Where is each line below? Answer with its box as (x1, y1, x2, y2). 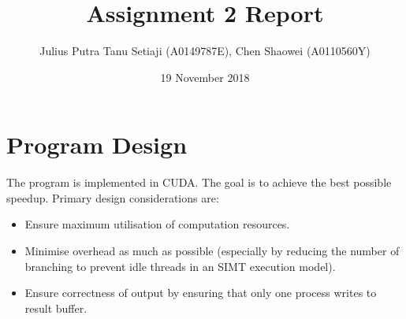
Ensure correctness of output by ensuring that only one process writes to (24, 284, 377, 301)
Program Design (6, 128, 188, 161)
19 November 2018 (160, 69, 250, 85)
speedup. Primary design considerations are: (6, 189, 219, 206)
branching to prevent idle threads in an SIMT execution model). (24, 258, 336, 274)
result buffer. (24, 299, 88, 316)
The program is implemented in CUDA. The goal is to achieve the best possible (6, 174, 392, 191)
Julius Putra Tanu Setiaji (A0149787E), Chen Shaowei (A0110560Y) (39, 43, 371, 59)
